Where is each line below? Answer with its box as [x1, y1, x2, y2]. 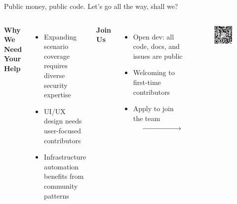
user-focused [44, 125, 81, 135]
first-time [133, 77, 161, 87]
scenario [44, 41, 69, 51]
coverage [44, 50, 70, 61]
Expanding [44, 31, 77, 41]
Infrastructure [44, 152, 86, 162]
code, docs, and [133, 41, 180, 51]
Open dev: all [133, 31, 174, 41]
